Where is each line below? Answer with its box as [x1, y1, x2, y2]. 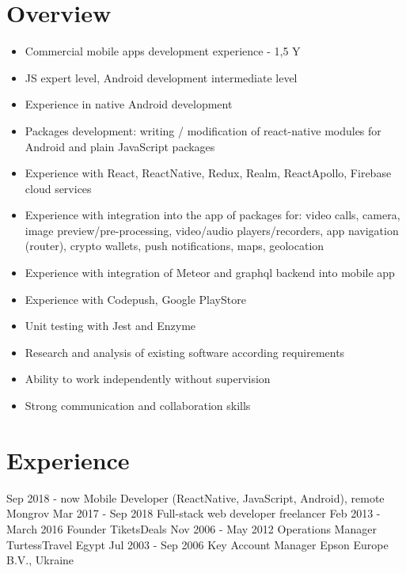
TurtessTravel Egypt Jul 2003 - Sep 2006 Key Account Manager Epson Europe [6, 536, 389, 552]
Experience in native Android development [25, 96, 233, 112]
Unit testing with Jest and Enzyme [25, 317, 196, 334]
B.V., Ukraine [6, 552, 74, 568]
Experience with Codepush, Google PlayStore [25, 290, 246, 307]
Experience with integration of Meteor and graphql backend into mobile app [25, 264, 395, 281]
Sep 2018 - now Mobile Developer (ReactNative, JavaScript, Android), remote [6, 489, 385, 506]
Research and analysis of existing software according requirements [25, 343, 345, 360]
